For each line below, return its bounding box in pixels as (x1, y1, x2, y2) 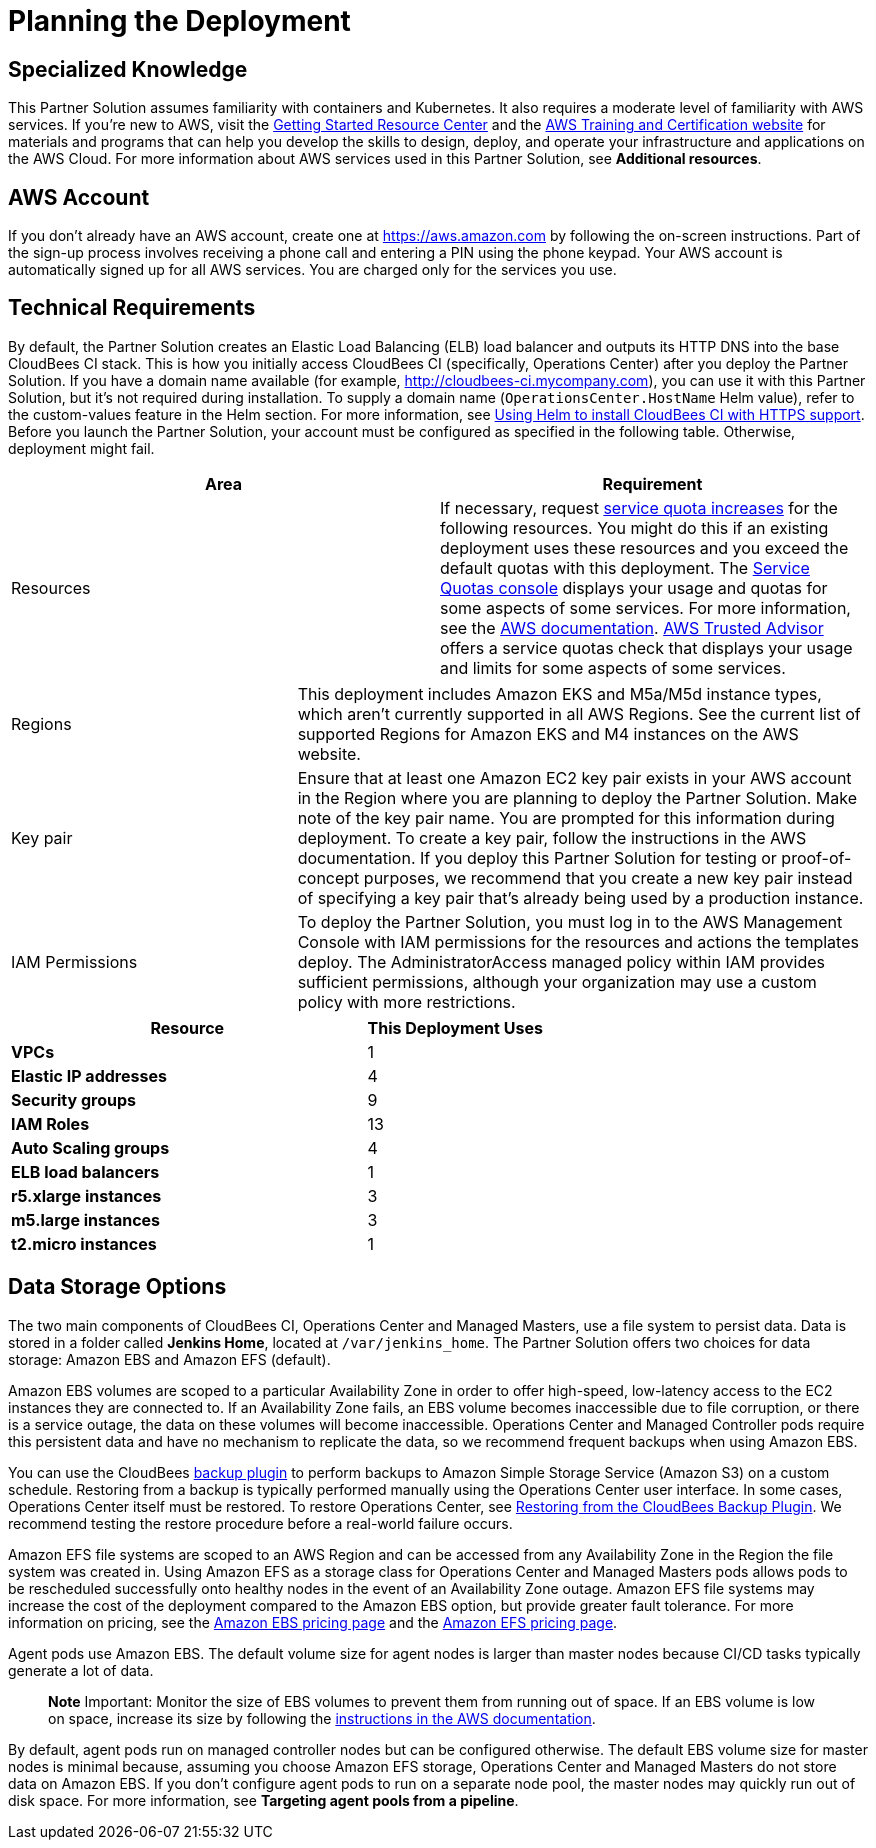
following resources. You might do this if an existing (440, 517, 829, 538)
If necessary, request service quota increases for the (440, 497, 838, 518)
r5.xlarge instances (11, 1185, 162, 1206)
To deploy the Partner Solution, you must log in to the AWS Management (297, 911, 843, 932)
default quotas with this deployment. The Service (440, 557, 810, 578)
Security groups (11, 1089, 136, 1110)
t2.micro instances (11, 1233, 157, 1254)
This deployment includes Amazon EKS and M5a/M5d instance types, (297, 683, 822, 704)
